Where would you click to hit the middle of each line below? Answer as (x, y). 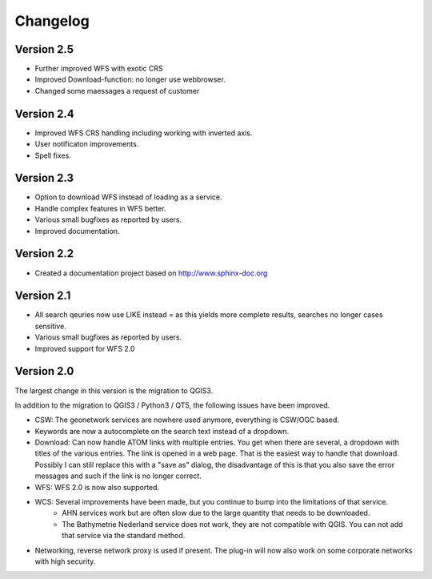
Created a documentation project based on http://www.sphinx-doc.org (151, 273)
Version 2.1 (43, 296)
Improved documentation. (77, 231)
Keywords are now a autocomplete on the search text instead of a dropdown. (162, 431)
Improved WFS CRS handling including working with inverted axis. (144, 133)
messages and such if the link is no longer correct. (118, 476)
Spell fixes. (53, 155)
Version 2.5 (44, 49)
